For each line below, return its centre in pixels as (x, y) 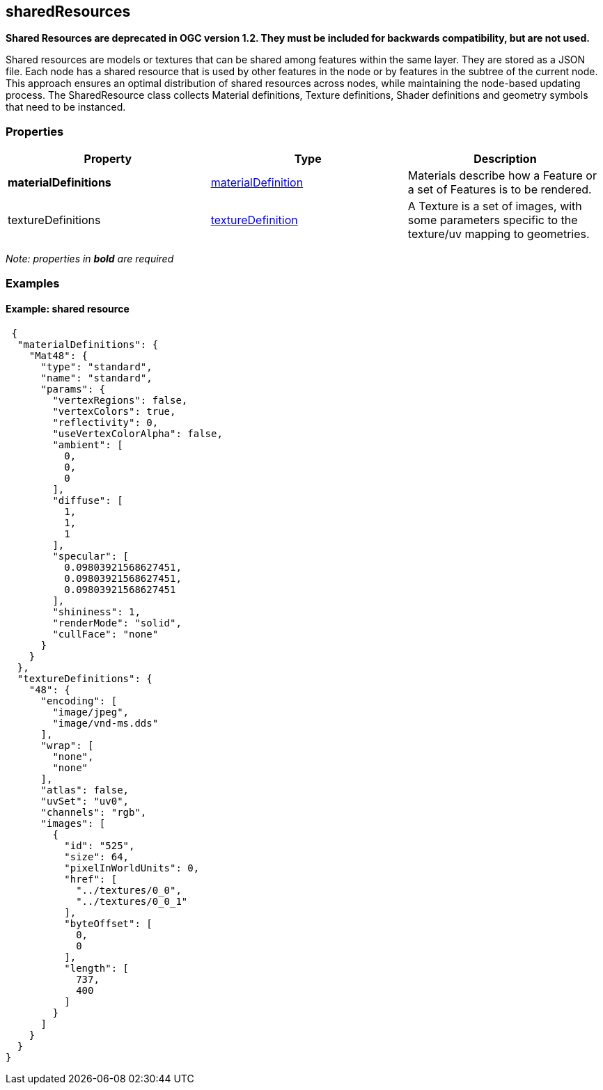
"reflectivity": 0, (105, 422)
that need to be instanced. (66, 107)
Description (505, 159)
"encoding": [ (79, 701)
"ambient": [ (88, 444)
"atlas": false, (85, 790)
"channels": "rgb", (94, 812)
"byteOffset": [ (108, 923)
